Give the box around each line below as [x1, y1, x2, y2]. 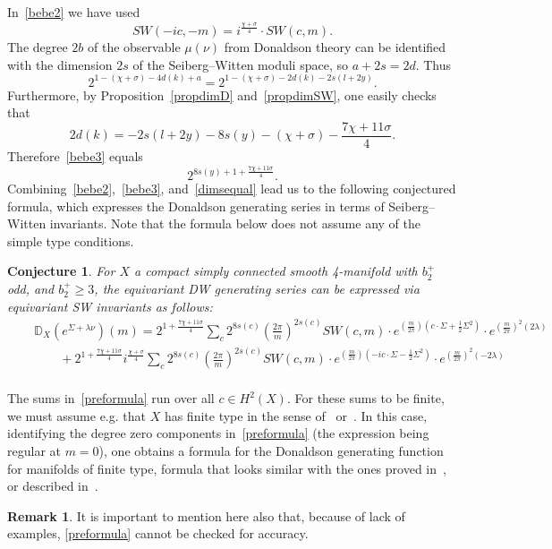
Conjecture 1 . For [7, 262, 115, 280]
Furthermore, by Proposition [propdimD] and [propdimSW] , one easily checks [7, 85, 437, 104]
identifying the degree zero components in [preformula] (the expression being [7, 424, 429, 442]
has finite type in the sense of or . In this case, [164, 406, 428, 425]
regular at [7, 442, 61, 459]
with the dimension [7, 55, 113, 73]
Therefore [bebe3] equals [7, 146, 143, 165]
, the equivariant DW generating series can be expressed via [94, 279, 420, 298]
